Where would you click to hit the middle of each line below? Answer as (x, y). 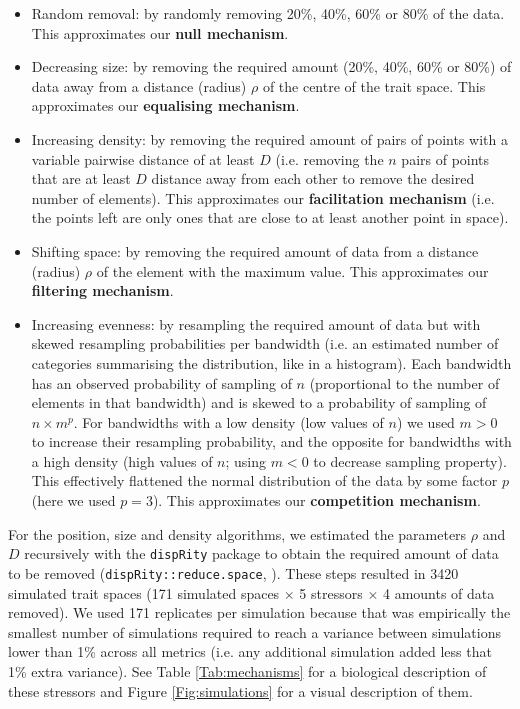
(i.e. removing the (329, 158)
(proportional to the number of (404, 382)
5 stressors (331, 592)
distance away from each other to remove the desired (313, 178)
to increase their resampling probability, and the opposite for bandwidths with (271, 441)
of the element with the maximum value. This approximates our (292, 270)
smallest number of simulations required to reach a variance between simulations (254, 631)
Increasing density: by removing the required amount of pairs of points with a (269, 138)
